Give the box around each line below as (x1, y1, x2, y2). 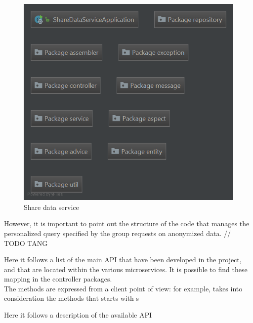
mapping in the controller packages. (4, 274, 112, 284)
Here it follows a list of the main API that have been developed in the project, (4, 254, 242, 265)
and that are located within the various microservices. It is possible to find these (4, 264, 248, 274)
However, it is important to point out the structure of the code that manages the (4, 218, 250, 229)
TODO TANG (4, 238, 48, 248)
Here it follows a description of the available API (4, 310, 152, 320)
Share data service (24, 202, 79, 212)
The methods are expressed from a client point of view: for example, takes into (4, 283, 243, 293)
